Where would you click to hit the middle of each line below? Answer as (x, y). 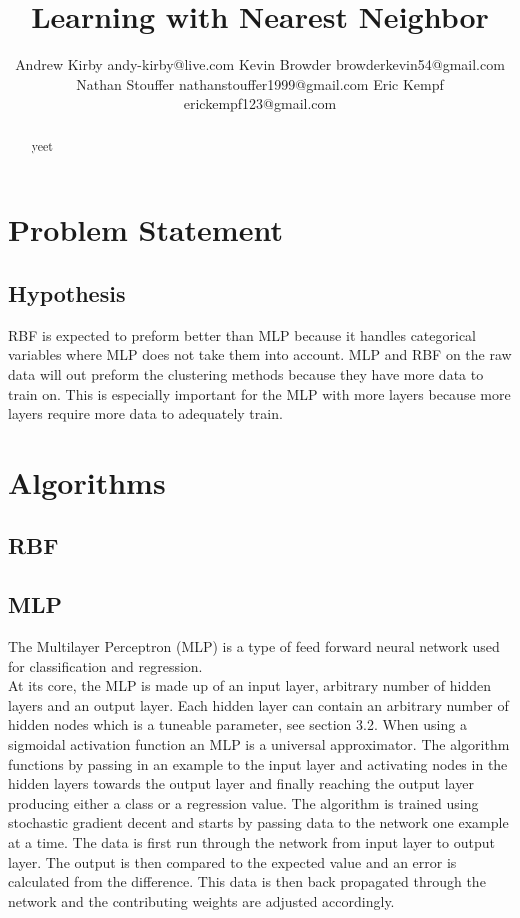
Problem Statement (145, 229)
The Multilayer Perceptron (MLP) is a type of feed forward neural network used (254, 646)
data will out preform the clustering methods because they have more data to (246, 373)
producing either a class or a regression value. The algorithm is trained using (243, 802)
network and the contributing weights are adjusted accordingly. (201, 900)
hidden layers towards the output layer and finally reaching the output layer (241, 783)
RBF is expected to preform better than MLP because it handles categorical (242, 334)
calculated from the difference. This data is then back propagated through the (247, 881)
